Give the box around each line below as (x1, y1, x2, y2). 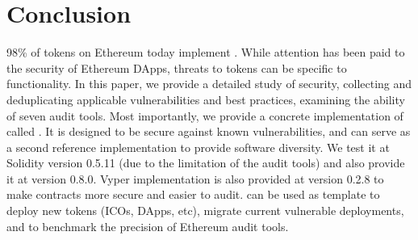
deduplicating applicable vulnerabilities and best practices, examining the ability (6, 91, 405, 107)
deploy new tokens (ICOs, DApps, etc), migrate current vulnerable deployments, (6, 202, 404, 219)
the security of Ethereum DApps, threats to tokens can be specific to (6, 59, 347, 76)
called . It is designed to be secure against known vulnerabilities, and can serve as (6, 123, 411, 140)
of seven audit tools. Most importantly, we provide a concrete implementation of (6, 107, 403, 124)
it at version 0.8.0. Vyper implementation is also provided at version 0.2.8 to (6, 170, 384, 187)
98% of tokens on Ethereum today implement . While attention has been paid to (6, 44, 405, 61)
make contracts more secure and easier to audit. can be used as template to (6, 186, 380, 203)
